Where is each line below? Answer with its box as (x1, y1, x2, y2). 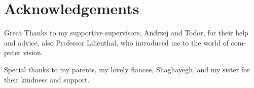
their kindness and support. (4, 74, 90, 84)
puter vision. (4, 47, 43, 58)
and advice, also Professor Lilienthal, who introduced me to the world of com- (4, 37, 246, 48)
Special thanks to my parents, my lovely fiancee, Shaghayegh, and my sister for (4, 64, 250, 74)
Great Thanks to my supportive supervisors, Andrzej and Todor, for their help (4, 27, 248, 38)
